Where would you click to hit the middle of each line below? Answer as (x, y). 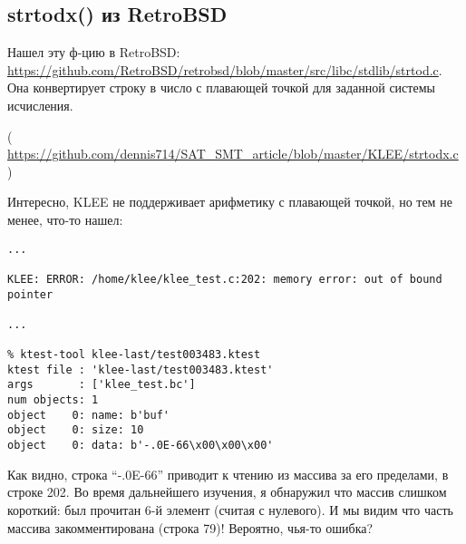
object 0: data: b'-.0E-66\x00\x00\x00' (141, 446)
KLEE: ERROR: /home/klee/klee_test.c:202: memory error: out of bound (225, 279)
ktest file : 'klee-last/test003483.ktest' (141, 369)
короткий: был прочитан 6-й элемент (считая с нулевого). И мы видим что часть (230, 509)
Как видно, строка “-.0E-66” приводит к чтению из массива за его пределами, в (228, 474)
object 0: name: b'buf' (88, 415)
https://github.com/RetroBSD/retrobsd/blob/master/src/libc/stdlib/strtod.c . (225, 69)
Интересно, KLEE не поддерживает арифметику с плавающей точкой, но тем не (230, 202)
